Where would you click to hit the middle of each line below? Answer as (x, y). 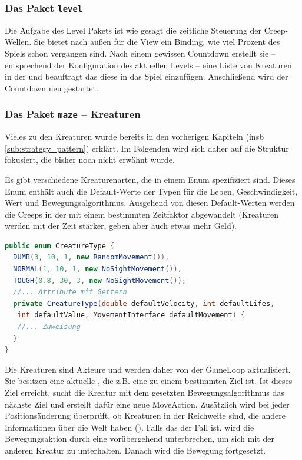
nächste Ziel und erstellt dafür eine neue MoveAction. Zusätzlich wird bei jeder (147, 404)
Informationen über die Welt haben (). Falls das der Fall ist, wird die (130, 427)
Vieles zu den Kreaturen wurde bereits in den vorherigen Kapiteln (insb (134, 137)
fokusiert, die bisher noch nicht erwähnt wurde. (90, 160)
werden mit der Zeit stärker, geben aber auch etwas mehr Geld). (121, 226)
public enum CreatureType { (60, 246)
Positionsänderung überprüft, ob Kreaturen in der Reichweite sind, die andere (145, 415)
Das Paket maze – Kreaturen (73, 114)
